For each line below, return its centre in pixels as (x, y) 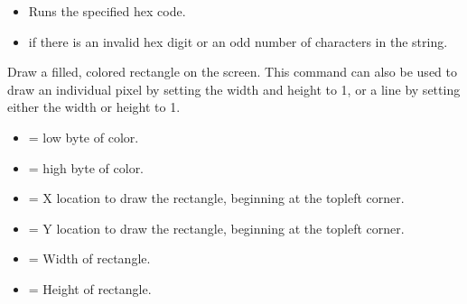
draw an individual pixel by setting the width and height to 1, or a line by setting (234, 89)
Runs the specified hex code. (107, 11)
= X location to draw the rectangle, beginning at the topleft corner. (216, 198)
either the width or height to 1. (94, 107)
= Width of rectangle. (89, 258)
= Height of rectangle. (90, 288)
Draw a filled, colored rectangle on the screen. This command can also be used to (232, 72)
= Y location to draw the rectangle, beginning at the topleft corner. (216, 228)
